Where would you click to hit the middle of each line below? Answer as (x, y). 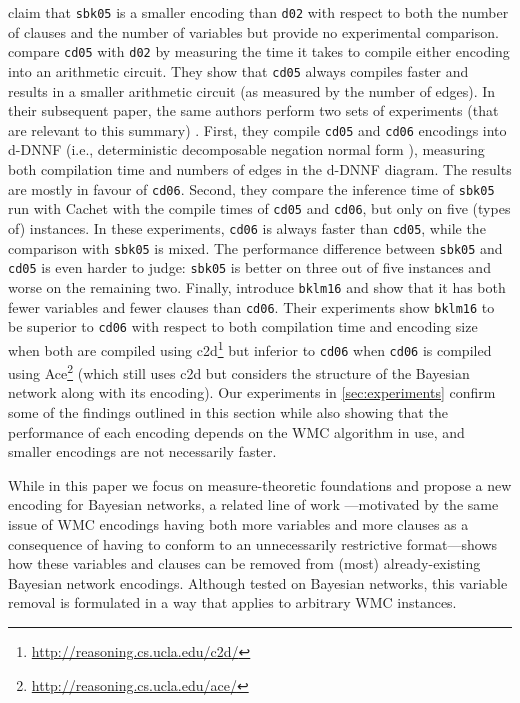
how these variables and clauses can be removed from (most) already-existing (244, 563)
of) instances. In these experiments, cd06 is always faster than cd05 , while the (247, 227)
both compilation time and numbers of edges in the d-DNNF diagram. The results (260, 169)
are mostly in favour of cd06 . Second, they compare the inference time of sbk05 (251, 188)
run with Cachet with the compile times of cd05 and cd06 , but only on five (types (259, 208)
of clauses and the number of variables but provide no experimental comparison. (253, 31)
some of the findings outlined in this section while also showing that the (228, 412)
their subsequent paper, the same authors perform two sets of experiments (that (253, 110)
